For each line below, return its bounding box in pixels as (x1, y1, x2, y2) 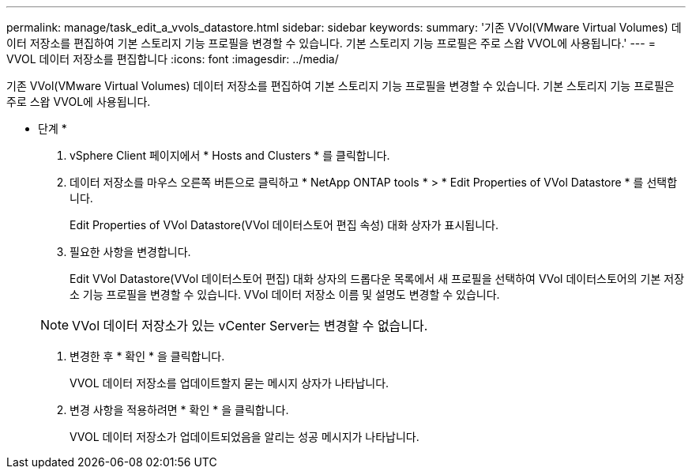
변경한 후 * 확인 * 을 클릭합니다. (70, 349, 225, 363)
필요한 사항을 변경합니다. (70, 245, 191, 258)
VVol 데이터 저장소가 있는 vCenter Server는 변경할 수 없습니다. (72, 318, 428, 334)
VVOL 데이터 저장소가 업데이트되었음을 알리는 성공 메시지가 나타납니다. (70, 430, 419, 443)
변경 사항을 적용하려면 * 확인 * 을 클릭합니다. (70, 403, 289, 417)
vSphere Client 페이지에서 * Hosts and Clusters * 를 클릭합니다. (70, 149, 390, 162)
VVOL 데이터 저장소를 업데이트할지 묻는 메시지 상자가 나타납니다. (70, 376, 389, 390)
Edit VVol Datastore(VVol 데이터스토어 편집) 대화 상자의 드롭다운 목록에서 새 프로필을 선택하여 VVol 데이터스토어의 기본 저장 (70, 272, 685, 285)
